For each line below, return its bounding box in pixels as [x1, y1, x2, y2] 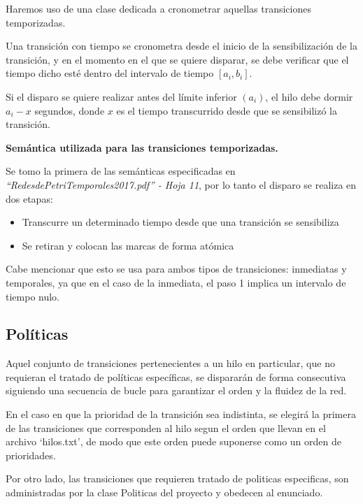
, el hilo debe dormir [265, 89, 353, 103]
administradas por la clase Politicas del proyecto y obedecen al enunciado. [6, 485, 323, 500]
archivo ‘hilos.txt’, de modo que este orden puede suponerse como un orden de [6, 434, 341, 449]
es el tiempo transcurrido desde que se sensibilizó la [116, 103, 337, 117]
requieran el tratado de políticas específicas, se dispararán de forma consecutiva [6, 369, 346, 384]
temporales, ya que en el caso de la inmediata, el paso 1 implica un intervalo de [6, 275, 346, 289]
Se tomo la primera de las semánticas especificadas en [6, 164, 236, 178]
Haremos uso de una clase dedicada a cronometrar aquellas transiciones [6, 1, 311, 15]
